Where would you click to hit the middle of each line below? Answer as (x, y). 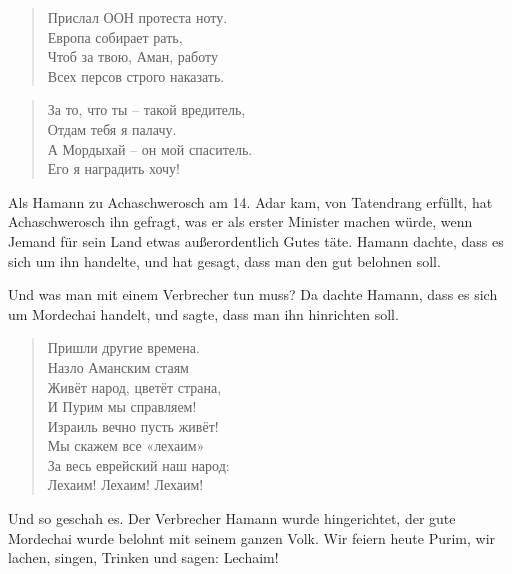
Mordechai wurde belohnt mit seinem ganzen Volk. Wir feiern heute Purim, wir (252, 537)
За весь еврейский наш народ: (138, 464)
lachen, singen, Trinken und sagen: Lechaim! (143, 557)
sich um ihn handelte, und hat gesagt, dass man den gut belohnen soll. (224, 260)
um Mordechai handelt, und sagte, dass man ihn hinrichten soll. (203, 313)
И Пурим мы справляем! (122, 406)
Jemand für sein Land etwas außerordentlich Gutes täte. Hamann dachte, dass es (256, 240)
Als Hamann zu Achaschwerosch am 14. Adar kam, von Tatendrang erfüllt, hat (250, 201)
